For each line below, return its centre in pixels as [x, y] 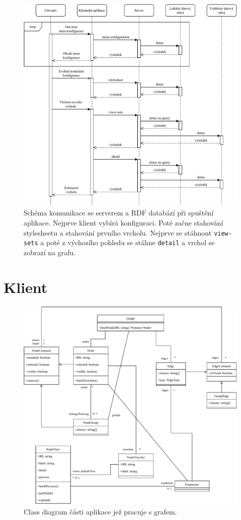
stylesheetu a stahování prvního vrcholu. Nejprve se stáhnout [118, 232]
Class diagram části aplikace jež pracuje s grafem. [100, 512]
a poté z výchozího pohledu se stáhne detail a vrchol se [128, 242]
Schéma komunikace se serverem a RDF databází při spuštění [119, 213]
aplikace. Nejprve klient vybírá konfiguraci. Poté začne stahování [124, 222]
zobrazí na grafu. [50, 252]
